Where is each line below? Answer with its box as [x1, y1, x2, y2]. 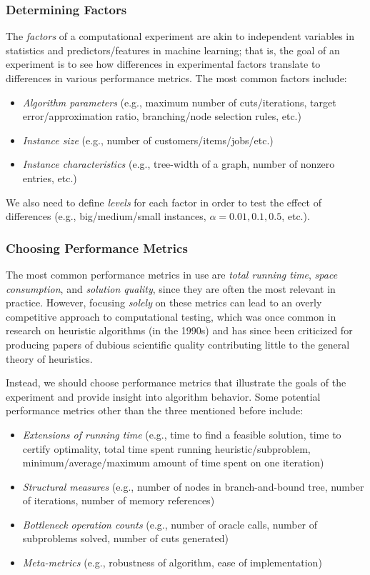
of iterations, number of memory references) [22, 493, 215, 508]
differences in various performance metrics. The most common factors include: [6, 71, 347, 85]
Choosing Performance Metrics [6, 239, 188, 256]
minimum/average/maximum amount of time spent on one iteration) [22, 455, 324, 470]
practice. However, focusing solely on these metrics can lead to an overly [6, 295, 322, 310]
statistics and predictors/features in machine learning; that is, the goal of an [6, 42, 340, 57]
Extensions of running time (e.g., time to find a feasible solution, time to [22, 426, 341, 441]
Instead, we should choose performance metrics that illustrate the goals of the [6, 375, 346, 390]
